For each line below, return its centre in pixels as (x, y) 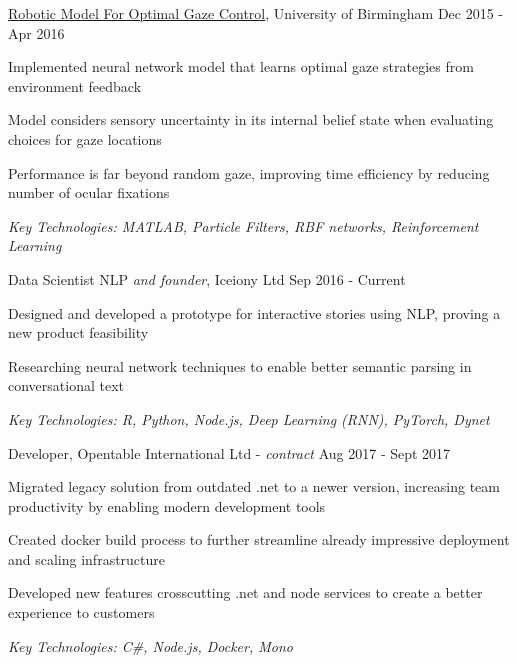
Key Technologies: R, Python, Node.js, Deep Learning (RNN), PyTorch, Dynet (249, 418)
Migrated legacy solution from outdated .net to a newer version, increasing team (254, 486)
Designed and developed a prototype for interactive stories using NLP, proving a (254, 312)
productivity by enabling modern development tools (167, 505)
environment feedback (75, 85)
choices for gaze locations (85, 138)
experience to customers (81, 612)
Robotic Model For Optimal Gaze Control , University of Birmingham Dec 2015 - (255, 13)
